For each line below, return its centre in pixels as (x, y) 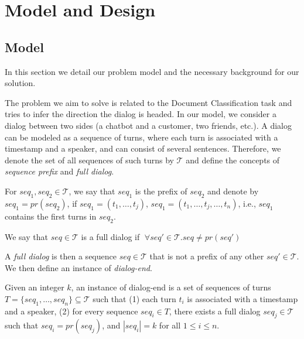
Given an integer (35, 287)
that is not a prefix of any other (207, 256)
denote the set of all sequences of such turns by (89, 160)
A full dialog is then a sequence (61, 256)
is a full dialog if (110, 236)
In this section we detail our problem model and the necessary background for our (152, 71)
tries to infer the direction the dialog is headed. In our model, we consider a (141, 114)
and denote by (233, 191)
